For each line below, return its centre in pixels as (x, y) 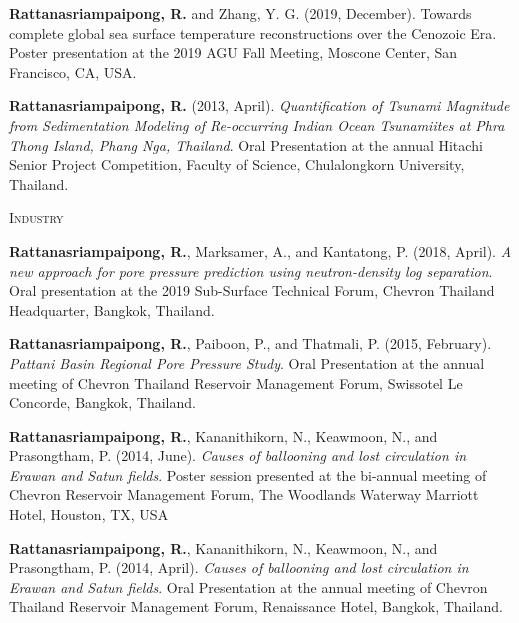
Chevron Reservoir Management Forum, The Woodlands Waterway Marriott (244, 494)
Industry (36, 217)
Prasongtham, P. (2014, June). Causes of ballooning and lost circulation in (238, 455)
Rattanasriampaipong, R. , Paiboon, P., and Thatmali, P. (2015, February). (250, 343)
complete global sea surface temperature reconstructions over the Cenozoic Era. (253, 32)
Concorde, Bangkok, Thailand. (102, 402)
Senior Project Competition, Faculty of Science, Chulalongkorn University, (237, 164)
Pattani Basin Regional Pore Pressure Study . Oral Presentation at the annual (247, 362)
